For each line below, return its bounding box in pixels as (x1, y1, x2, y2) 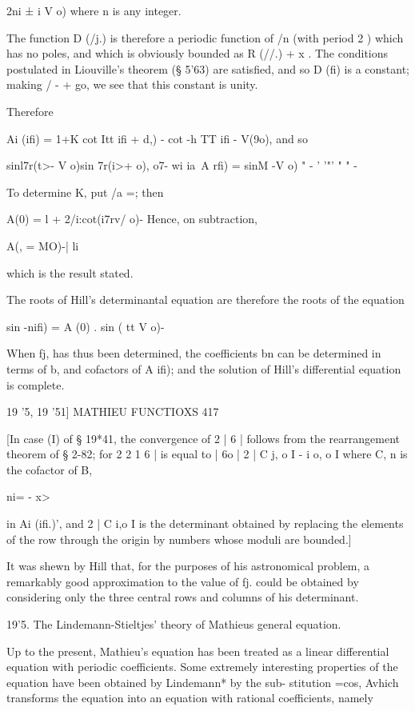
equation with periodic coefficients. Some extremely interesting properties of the (6, 658, 398, 675)
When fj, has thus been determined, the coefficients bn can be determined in (6, 345, 381, 361)
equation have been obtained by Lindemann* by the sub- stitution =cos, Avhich (6, 673, 399, 690)
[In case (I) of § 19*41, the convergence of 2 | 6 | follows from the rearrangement (6, 429, 401, 446)
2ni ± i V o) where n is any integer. (6, 2, 182, 18)
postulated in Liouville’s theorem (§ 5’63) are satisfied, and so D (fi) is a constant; (6, 60, 409, 77)
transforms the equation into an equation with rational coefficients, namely (6, 689, 373, 706)
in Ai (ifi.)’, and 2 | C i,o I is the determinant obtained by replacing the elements (6, 515, 404, 532)
